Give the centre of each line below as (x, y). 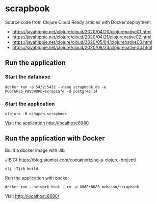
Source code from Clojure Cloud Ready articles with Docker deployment (78, 22)
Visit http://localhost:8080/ (32, 196)
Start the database (28, 77)
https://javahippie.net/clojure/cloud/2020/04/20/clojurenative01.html (82, 31)
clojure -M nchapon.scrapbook (36, 114)
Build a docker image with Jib (35, 150)
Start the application (30, 104)
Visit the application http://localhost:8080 (47, 123)
